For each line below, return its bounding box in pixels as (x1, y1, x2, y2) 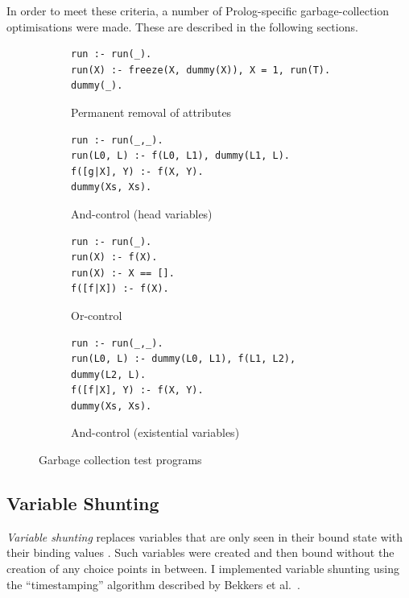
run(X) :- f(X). (71, 251, 158, 264)
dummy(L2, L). (71, 368, 147, 380)
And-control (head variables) (71, 205, 213, 222)
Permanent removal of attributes (71, 103, 232, 120)
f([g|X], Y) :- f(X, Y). (71, 165, 204, 177)
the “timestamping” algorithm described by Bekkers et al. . (6, 575, 300, 592)
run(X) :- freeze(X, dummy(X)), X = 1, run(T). (71, 64, 331, 76)
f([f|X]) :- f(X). (71, 283, 169, 295)
